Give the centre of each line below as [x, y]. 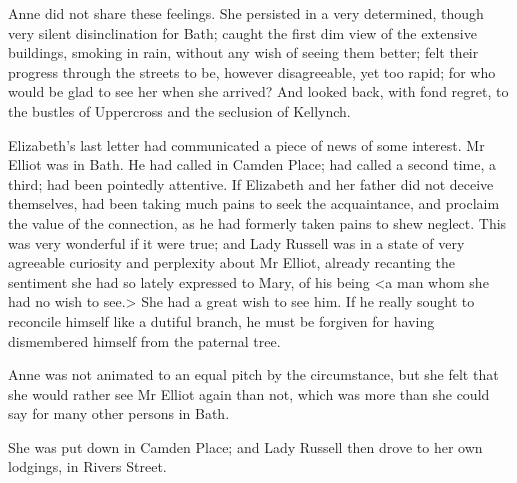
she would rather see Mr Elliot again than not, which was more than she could [249, 393]
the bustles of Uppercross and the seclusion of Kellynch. [179, 110]
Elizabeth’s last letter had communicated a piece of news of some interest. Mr [246, 144]
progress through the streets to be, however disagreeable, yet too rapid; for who [252, 71]
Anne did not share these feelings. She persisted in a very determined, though [246, 13]
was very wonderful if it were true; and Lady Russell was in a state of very [236, 242]
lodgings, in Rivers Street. [87, 466]
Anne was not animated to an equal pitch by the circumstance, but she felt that [253, 374]
